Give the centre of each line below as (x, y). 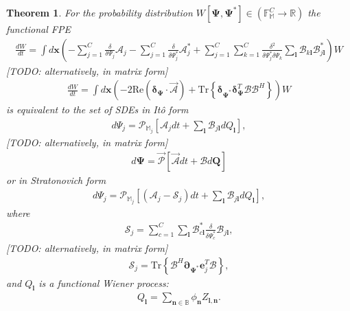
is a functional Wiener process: (104, 283)
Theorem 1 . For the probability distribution (100, 12)
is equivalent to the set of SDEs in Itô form (97, 110)
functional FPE (38, 29)
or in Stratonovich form (56, 180)
